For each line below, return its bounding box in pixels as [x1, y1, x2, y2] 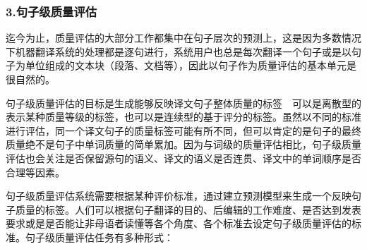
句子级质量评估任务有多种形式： [25, 229, 174, 244]
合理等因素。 [6, 164, 65, 179]
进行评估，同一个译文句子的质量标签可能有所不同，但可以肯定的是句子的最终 [6, 123, 361, 138]
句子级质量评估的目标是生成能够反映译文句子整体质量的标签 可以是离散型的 [6, 95, 361, 110]
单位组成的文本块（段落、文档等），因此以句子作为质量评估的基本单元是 [25, 58, 356, 73]
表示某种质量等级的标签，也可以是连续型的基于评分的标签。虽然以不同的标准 [6, 109, 361, 124]
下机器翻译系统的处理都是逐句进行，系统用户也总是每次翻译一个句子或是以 [6, 44, 351, 59]
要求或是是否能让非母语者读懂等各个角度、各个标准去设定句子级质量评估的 [6, 216, 351, 231]
